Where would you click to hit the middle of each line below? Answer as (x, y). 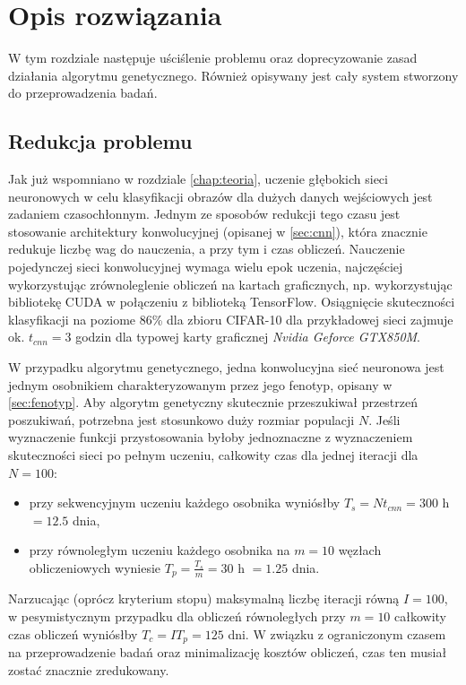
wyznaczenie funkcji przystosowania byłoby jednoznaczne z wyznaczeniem (211, 437)
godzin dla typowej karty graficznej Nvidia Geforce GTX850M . (248, 337)
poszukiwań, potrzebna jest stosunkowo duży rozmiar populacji (181, 419)
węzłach (360, 550)
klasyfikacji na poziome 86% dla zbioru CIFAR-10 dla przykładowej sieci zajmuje (231, 319)
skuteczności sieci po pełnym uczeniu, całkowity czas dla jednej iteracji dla (213, 455)
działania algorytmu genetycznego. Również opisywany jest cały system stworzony (233, 75)
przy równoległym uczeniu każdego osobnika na (160, 550)
